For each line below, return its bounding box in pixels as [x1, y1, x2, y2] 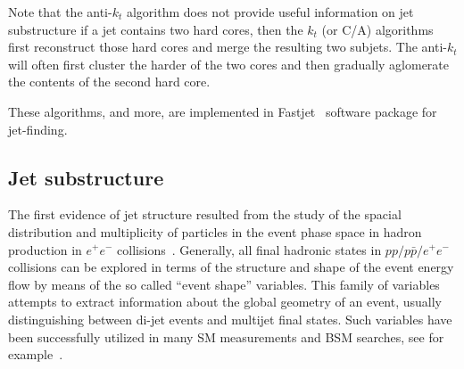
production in [8, 240, 82, 258]
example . [8, 345, 63, 364]
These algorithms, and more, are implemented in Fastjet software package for [8, 102, 437, 120]
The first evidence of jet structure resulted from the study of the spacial [8, 205, 402, 224]
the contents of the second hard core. [8, 72, 211, 91]
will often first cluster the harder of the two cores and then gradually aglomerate [8, 54, 450, 73]
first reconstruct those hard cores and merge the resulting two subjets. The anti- [8, 37, 447, 56]
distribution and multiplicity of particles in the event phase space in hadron [8, 222, 422, 241]
